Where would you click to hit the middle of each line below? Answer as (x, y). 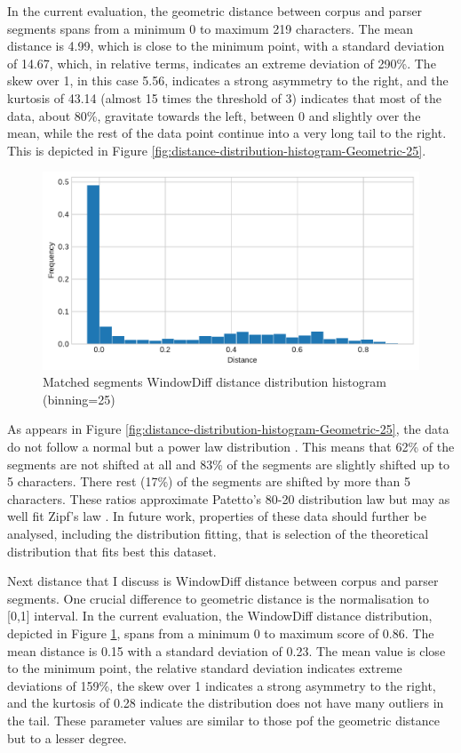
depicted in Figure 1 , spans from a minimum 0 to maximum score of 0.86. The (221, 633)
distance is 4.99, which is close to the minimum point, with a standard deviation (226, 46)
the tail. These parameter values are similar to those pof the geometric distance (224, 720)
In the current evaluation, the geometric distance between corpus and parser (215, 11)
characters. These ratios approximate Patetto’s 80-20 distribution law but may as (229, 498)
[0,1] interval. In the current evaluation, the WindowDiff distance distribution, (220, 616)
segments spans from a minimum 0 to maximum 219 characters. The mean (210, 28)
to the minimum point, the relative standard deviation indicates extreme (205, 668)
